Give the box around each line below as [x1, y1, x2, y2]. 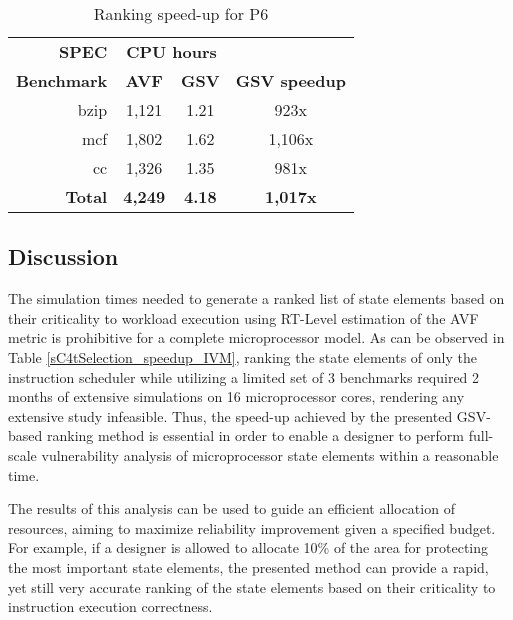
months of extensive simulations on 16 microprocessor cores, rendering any [8, 386, 465, 407]
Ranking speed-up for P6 [93, 2, 269, 25]
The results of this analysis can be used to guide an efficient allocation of [8, 498, 455, 519]
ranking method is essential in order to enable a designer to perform [46, 425, 465, 446]
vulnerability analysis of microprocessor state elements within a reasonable [41, 444, 499, 465]
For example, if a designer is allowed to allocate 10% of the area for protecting [8, 537, 489, 558]
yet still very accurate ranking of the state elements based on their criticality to [8, 576, 496, 597]
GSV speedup [235, 69, 346, 92]
